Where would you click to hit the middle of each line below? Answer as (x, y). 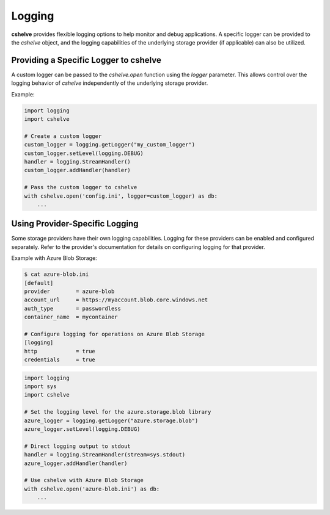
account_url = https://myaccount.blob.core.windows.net (116, 300)
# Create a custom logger (63, 136)
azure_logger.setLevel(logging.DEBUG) (82, 429)
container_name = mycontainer (71, 317)
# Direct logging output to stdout (77, 446)
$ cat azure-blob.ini (57, 274)
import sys (40, 387)
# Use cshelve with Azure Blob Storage (84, 480)
